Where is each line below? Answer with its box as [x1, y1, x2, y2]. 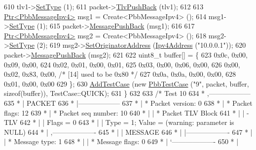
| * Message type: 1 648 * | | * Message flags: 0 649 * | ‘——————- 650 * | [4, 136, 239, 147]
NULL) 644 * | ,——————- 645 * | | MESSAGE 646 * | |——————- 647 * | [4, 126, 253, 137]
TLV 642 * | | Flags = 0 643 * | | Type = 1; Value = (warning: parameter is [4, 117, 234, 127]
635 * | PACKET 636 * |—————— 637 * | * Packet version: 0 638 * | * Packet [4, 97, 253, 108]
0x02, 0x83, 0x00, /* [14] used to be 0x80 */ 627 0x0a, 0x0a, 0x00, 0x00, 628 [4, 69, 236, 79]
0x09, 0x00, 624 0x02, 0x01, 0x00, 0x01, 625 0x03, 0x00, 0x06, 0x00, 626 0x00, [4, 59, 240, 69]
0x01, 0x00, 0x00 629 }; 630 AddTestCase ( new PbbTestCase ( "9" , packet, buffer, [4, 78, 249, 89]
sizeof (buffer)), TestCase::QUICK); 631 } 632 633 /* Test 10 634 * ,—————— [4, 88, 251, 98]
